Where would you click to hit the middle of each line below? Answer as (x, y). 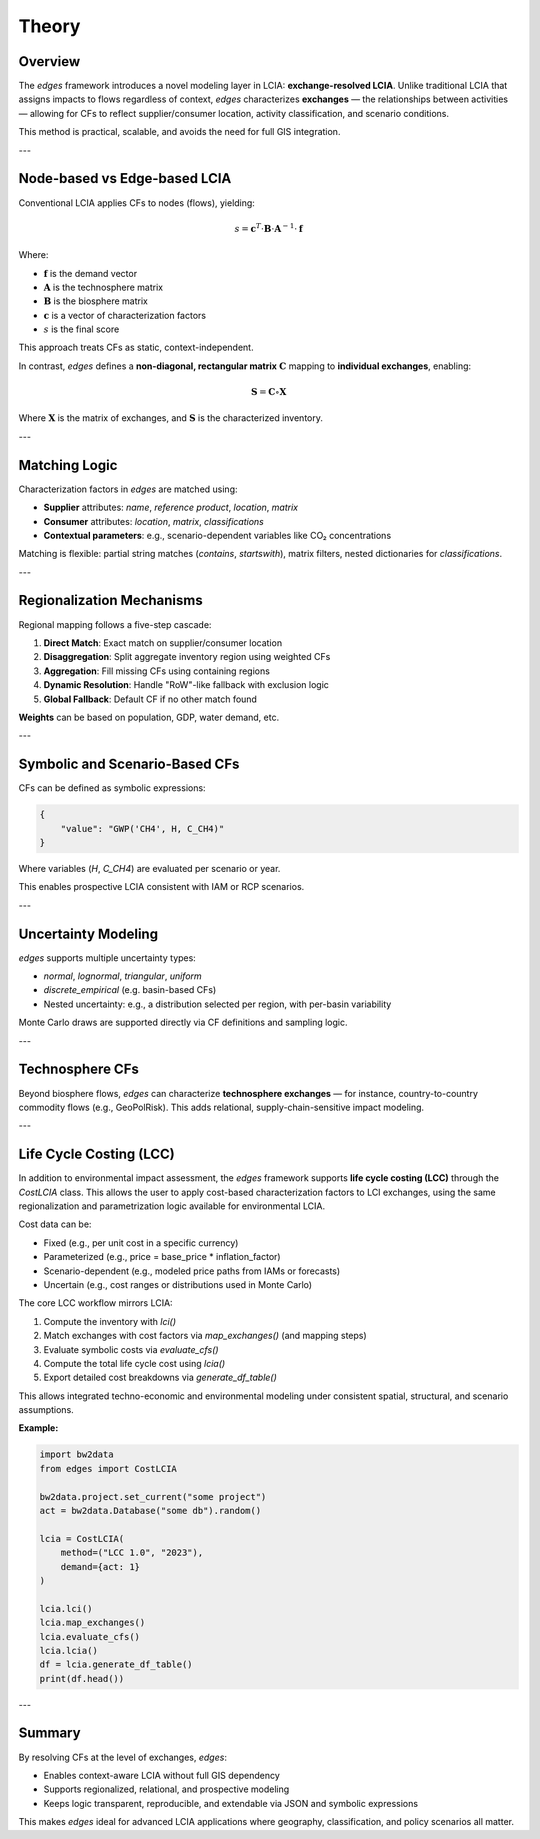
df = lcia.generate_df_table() (116, 1664)
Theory (49, 26)
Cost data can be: (55, 1224)
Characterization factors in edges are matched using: (128, 489)
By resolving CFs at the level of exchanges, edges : (122, 1757)
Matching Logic (68, 465)
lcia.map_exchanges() (92, 1623)
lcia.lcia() (69, 1650)
